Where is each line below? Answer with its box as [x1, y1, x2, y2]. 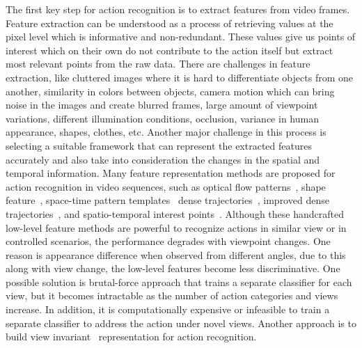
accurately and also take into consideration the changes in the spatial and [6, 152, 320, 166]
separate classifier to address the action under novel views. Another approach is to [6, 315, 356, 330]
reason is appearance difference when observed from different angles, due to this [6, 247, 346, 262]
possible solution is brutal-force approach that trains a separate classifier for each [6, 274, 352, 289]
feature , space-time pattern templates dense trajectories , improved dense [6, 193, 329, 207]
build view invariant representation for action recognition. [6, 329, 257, 344]
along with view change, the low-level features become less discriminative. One [6, 261, 340, 276]
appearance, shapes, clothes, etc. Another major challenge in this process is [6, 125, 326, 139]
